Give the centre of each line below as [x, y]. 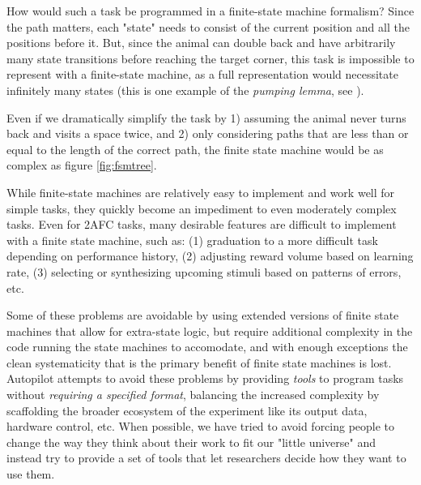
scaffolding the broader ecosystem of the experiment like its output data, [187, 410]
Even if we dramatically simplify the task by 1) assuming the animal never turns [206, 117]
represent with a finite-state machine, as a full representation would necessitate [202, 74]
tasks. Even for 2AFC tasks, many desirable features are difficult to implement [202, 224]
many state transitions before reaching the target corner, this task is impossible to [210, 58]
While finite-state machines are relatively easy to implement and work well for [201, 192]
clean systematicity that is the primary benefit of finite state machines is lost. [199, 362]
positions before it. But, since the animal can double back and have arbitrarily [201, 43]
